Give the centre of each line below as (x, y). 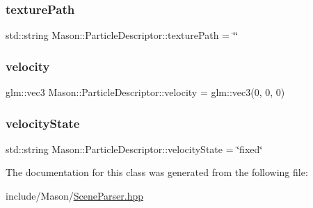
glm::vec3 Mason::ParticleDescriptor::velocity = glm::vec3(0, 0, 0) (145, 92)
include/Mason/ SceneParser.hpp (75, 196)
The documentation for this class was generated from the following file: (157, 172)
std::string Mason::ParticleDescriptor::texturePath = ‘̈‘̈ (122, 35)
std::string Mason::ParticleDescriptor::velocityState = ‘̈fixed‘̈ (134, 149)
